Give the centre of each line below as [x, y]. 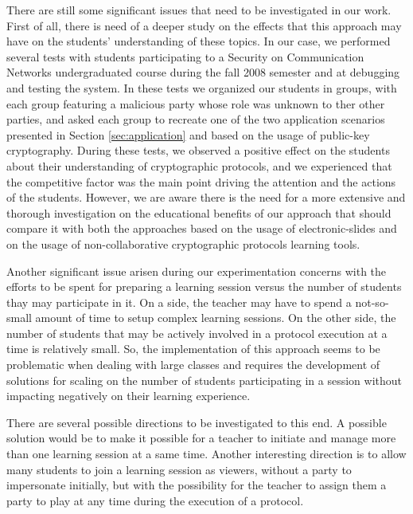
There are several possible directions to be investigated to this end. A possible [197, 422]
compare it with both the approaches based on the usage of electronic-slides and [202, 228]
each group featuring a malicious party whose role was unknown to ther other [196, 103]
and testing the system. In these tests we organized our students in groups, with [202, 87]
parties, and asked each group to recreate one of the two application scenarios [196, 119]
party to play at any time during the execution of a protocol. [155, 500]
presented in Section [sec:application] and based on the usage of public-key [188, 134]
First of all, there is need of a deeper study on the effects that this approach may [204, 25]
